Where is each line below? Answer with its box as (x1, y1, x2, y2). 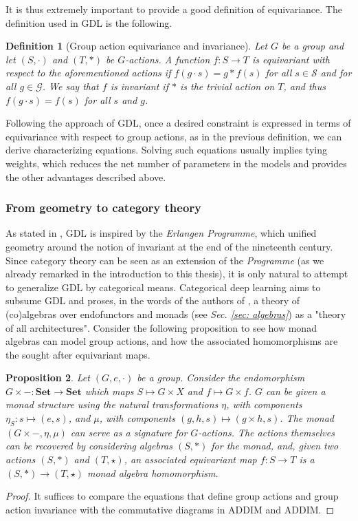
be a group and (282, 39, 344, 53)
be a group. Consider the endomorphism (137, 370, 305, 385)
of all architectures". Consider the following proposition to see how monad (5, 320, 317, 334)
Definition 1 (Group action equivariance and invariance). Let (5, 39, 268, 53)
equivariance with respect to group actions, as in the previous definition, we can (5, 129, 342, 143)
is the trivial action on (179, 78, 275, 93)
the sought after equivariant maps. (5, 347, 150, 361)
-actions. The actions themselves (198, 425, 335, 439)
